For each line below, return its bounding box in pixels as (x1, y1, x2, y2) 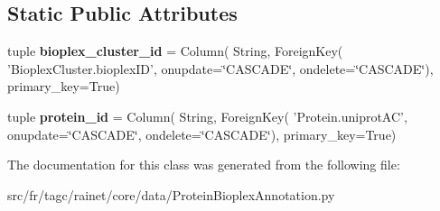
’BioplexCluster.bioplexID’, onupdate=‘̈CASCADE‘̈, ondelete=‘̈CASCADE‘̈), (7, 59, 434, 78)
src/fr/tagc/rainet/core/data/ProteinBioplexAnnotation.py (7, 185, 335, 204)
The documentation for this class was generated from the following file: (7, 155, 400, 174)
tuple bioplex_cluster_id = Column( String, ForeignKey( (7, 41, 343, 60)
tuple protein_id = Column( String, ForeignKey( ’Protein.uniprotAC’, (7, 106, 407, 125)
